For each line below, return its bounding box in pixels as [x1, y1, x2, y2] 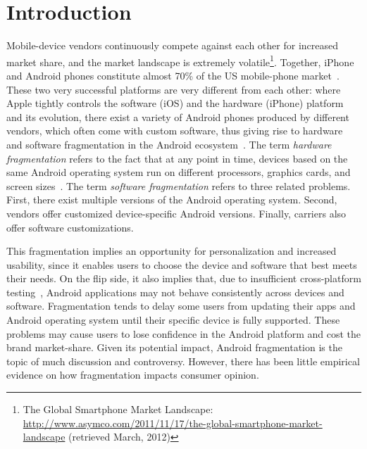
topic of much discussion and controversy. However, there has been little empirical [6, 353, 360, 368]
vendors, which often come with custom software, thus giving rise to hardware [6, 123, 343, 138]
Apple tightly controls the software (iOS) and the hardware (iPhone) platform [6, 96, 344, 110]
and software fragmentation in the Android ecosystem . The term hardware [6, 137, 332, 151]
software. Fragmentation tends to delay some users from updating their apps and [6, 298, 356, 313]
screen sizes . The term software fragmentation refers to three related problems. [6, 178, 351, 193]
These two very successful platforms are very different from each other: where [6, 82, 341, 96]
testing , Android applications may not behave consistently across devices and [6, 284, 344, 299]
